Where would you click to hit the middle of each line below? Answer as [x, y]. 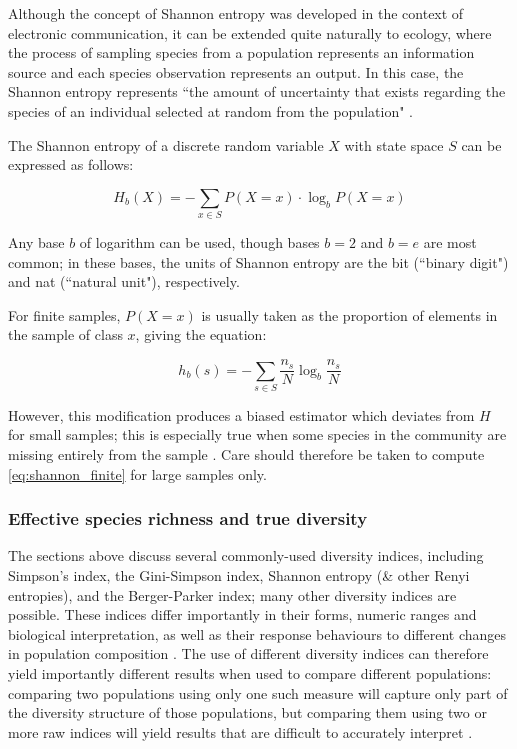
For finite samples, [64, 314]
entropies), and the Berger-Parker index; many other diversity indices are [232, 594]
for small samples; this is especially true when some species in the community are [257, 434]
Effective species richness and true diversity [188, 518]
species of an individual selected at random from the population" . [210, 110]
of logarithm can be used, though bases [199, 242]
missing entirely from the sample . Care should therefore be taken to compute [246, 454]
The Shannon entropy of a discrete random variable [166, 144]
